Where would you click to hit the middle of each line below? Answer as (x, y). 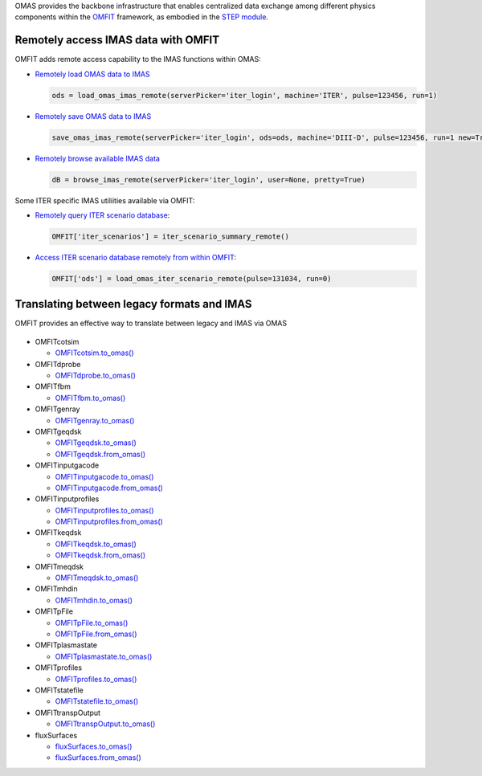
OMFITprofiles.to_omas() (96, 679)
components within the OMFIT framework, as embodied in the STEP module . (142, 17)
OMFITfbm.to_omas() (90, 398)
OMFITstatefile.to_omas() (97, 701)
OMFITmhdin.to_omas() (94, 600)
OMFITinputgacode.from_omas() (109, 488)
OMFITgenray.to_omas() (95, 420)
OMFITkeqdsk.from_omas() (100, 555)
